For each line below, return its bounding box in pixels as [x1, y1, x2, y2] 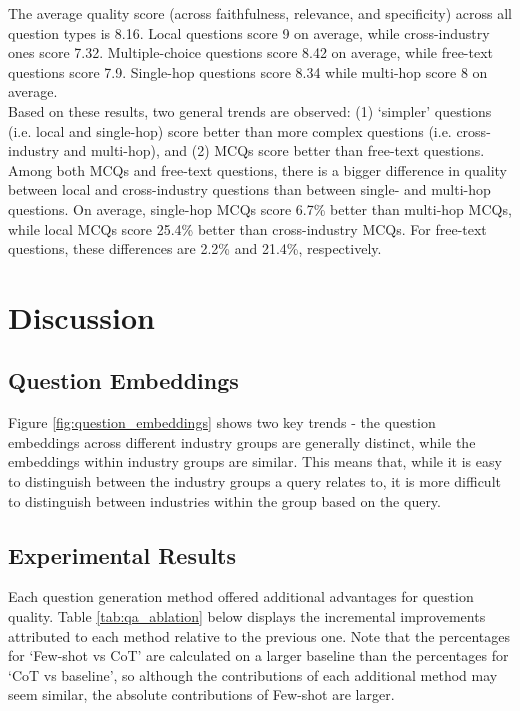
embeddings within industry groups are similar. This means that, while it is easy [8, 451, 502, 472]
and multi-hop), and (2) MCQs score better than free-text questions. [63, 140, 485, 161]
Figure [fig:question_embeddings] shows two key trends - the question [8, 412, 436, 433]
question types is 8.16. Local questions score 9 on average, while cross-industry [8, 22, 490, 43]
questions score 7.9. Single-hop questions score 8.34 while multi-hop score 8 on [8, 61, 488, 82]
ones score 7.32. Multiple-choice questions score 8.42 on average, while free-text [8, 42, 494, 63]
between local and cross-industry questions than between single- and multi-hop [8, 179, 491, 200]
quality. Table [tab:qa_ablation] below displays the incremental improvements [8, 606, 486, 627]
